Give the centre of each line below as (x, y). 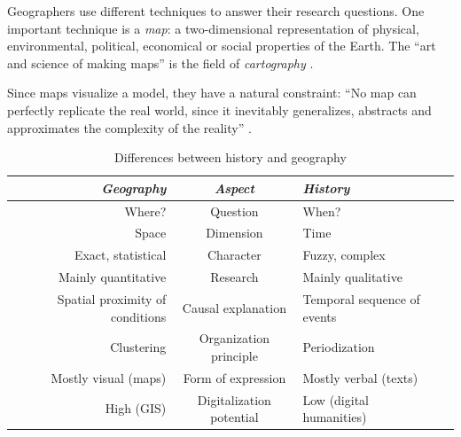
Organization (234, 338)
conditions (138, 316)
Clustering (138, 347)
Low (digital (336, 399)
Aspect (234, 187)
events (320, 316)
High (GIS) (136, 408)
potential (234, 417)
